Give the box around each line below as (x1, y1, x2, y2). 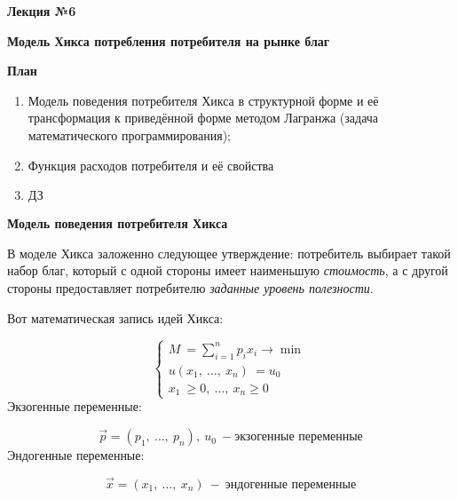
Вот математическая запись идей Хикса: (7, 308, 224, 327)
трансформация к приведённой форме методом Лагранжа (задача (28, 108, 379, 127)
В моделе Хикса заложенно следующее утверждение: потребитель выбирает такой (7, 243, 451, 262)
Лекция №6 (7, 2, 76, 20)
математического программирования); (28, 125, 231, 144)
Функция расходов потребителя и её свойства (28, 155, 274, 174)
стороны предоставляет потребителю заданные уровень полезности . (7, 278, 374, 297)
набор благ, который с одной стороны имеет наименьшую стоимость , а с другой (7, 261, 448, 280)
